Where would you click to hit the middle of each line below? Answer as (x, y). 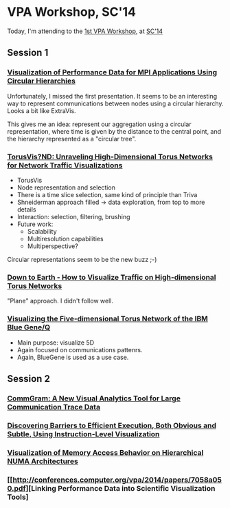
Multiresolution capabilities (66, 238)
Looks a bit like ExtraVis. (42, 110)
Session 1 (28, 53)
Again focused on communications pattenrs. (80, 349)
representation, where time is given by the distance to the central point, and (114, 131)
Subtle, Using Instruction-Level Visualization (83, 434)
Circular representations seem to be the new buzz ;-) (82, 259)
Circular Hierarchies (41, 81)
